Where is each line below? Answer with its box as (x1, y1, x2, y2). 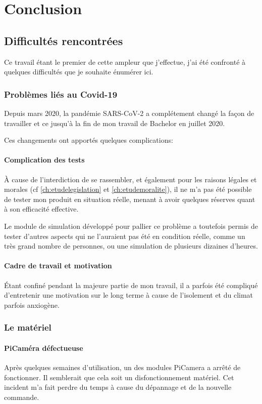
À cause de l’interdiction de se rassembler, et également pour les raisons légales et (4, 174, 257, 184)
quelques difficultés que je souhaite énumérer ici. (4, 66, 153, 77)
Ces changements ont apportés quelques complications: (4, 135, 173, 145)
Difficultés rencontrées (4, 32, 123, 48)
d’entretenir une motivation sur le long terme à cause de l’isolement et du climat (4, 290, 253, 300)
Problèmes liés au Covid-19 (4, 88, 118, 100)
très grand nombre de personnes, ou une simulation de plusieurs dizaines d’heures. (4, 240, 258, 251)
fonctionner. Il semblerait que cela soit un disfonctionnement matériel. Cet (4, 372, 234, 382)
